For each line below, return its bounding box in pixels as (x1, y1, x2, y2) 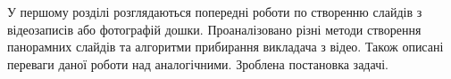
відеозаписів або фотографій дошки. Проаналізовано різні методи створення (7, 20, 422, 38)
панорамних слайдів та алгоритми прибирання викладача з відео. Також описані (7, 37, 444, 56)
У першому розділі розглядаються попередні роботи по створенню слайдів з (7, 3, 422, 20)
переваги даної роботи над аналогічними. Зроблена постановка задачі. (7, 54, 388, 73)
